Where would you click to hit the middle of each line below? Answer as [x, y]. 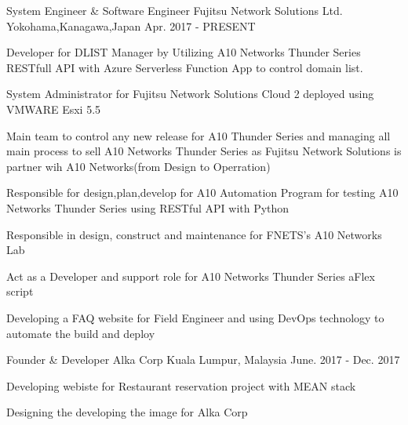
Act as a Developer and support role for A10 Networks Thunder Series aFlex [191, 276]
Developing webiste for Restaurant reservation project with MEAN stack [181, 385]
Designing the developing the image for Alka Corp [127, 412]
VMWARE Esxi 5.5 [54, 109]
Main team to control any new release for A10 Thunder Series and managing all [199, 135]
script [20, 291]
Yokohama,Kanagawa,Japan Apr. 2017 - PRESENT [131, 25]
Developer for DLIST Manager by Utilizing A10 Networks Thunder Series [184, 52]
